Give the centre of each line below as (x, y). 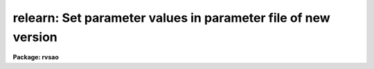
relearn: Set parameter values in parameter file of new (171, 18)
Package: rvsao (36, 57)
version (35, 37)
